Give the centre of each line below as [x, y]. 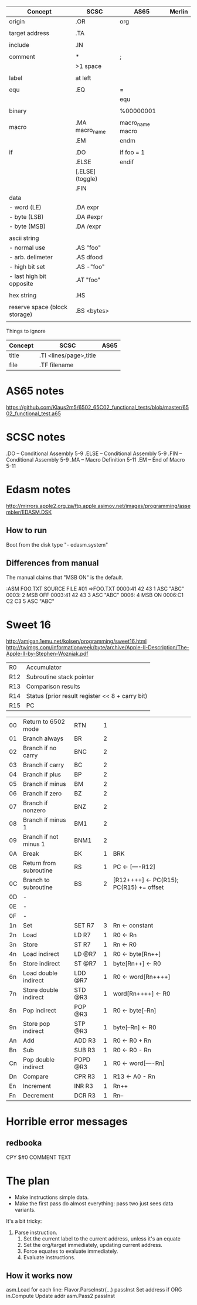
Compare [36, 1076]
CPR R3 [85, 1076]
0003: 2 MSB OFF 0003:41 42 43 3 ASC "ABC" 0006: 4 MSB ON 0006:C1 [95, 595]
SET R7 [84, 925]
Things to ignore [26, 331]
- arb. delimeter [31, 257]
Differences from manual [52, 563]
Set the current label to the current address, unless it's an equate [102, 1238]
